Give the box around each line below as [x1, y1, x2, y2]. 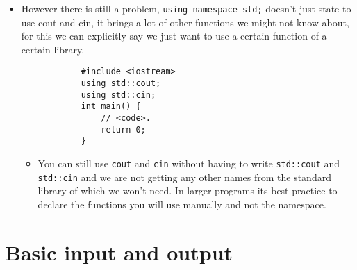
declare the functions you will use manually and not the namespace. [38, 196, 326, 211]
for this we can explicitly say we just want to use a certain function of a [21, 28, 327, 43]
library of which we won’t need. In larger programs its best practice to [38, 183, 338, 198]
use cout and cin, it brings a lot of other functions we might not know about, [21, 15, 349, 29]
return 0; [101, 124, 146, 135]
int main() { [81, 101, 141, 112]
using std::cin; [81, 90, 156, 100]
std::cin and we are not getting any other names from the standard [38, 169, 331, 184]
